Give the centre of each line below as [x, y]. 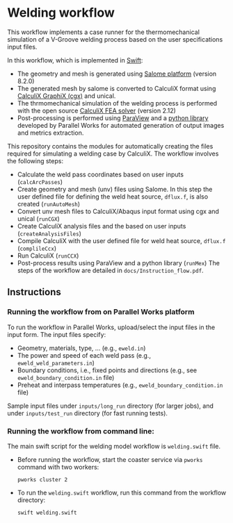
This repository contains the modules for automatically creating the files [110, 146]
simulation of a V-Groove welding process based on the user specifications [115, 39]
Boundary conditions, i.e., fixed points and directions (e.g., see [107, 370]
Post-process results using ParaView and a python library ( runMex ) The [119, 263]
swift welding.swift [47, 513]
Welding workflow [61, 13]
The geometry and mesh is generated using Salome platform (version [117, 74]
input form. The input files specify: [57, 334]
